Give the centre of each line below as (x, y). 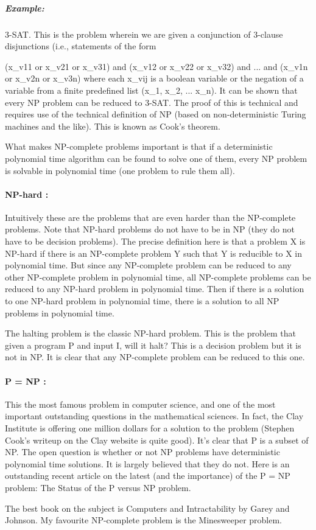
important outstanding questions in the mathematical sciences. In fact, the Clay (154, 416)
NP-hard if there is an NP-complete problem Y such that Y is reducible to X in (154, 253)
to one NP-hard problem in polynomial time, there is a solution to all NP (142, 301)
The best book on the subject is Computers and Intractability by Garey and (147, 508)
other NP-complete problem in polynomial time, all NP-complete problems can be (158, 277)
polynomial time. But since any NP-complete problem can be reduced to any (148, 265)
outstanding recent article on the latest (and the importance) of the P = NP (148, 476)
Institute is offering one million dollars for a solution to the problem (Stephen (150, 428)
